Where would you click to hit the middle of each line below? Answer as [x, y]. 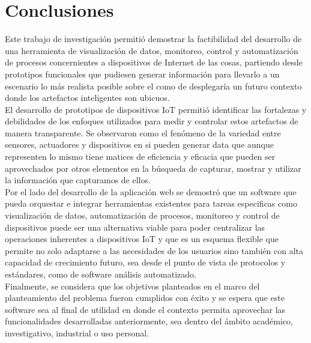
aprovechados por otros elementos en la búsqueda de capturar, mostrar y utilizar [153, 168]
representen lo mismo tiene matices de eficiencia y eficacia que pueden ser [140, 156]
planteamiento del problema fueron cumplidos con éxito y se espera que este [145, 298]
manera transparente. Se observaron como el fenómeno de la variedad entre [143, 132]
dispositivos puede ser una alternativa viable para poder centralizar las [135, 227]
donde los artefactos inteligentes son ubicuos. [87, 98]
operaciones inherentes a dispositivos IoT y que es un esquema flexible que [142, 239]
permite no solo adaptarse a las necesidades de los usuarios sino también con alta [154, 250]
